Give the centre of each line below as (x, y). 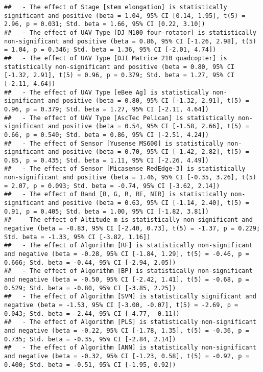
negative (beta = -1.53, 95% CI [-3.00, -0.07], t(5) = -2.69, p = (121, 305)
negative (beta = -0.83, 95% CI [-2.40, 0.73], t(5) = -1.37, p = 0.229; (132, 229)
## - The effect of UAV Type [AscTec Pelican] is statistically (119, 118)
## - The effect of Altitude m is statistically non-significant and (128, 220)
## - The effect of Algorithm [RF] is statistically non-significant (128, 246)
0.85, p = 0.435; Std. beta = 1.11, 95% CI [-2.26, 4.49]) (106, 160)
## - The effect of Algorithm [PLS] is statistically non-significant (130, 322)
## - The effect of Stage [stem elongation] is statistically (116, 7)
